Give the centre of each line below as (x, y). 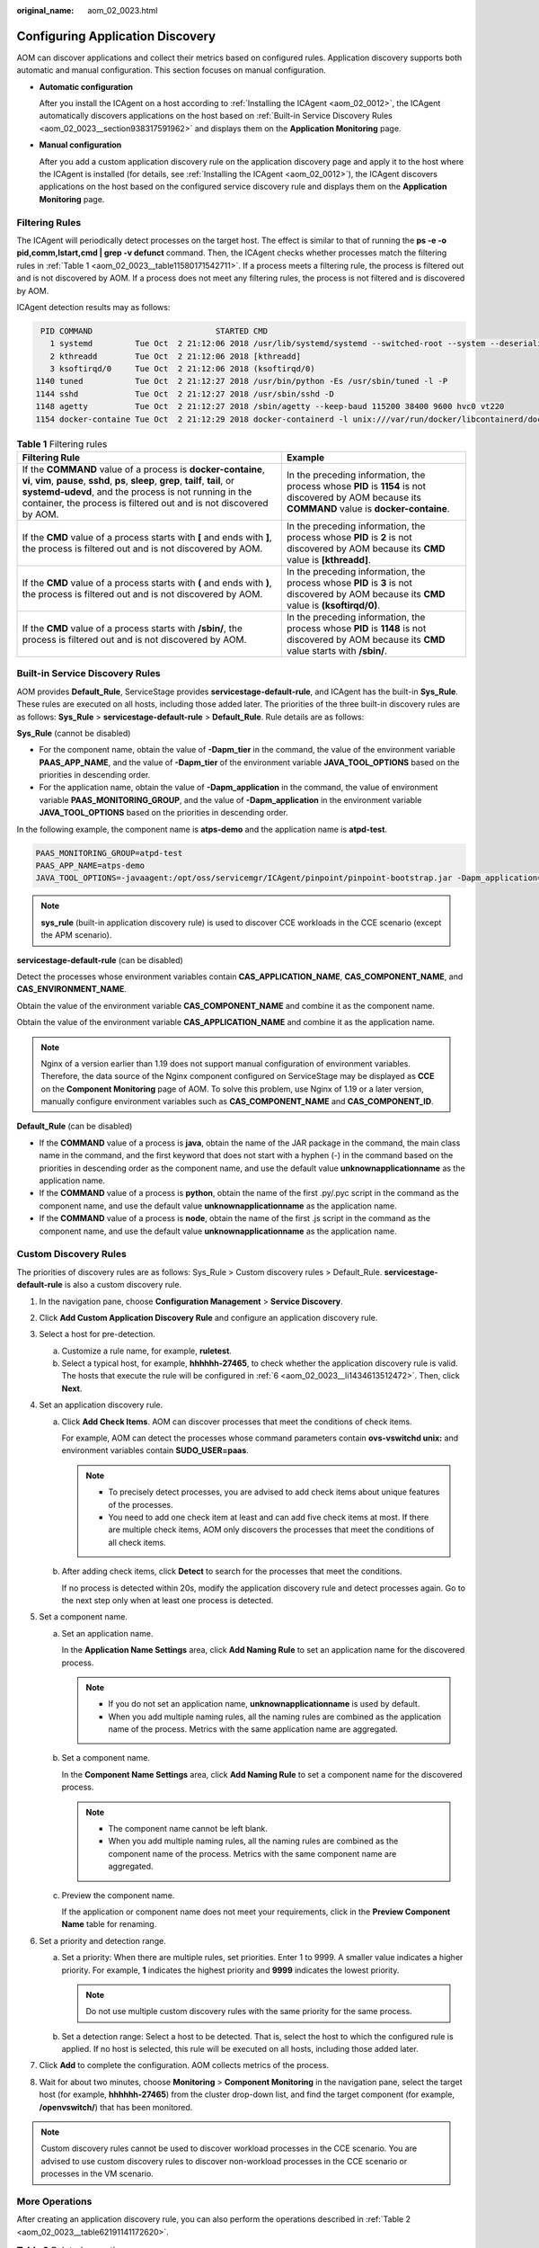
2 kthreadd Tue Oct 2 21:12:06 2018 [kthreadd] (175, 356)
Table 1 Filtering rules (62, 443)
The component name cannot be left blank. (188, 1829)
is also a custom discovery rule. (123, 1285)
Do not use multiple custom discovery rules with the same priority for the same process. (249, 2012)
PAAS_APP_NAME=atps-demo (90, 866)
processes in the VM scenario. (97, 2174)
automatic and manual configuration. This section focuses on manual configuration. (172, 70)
